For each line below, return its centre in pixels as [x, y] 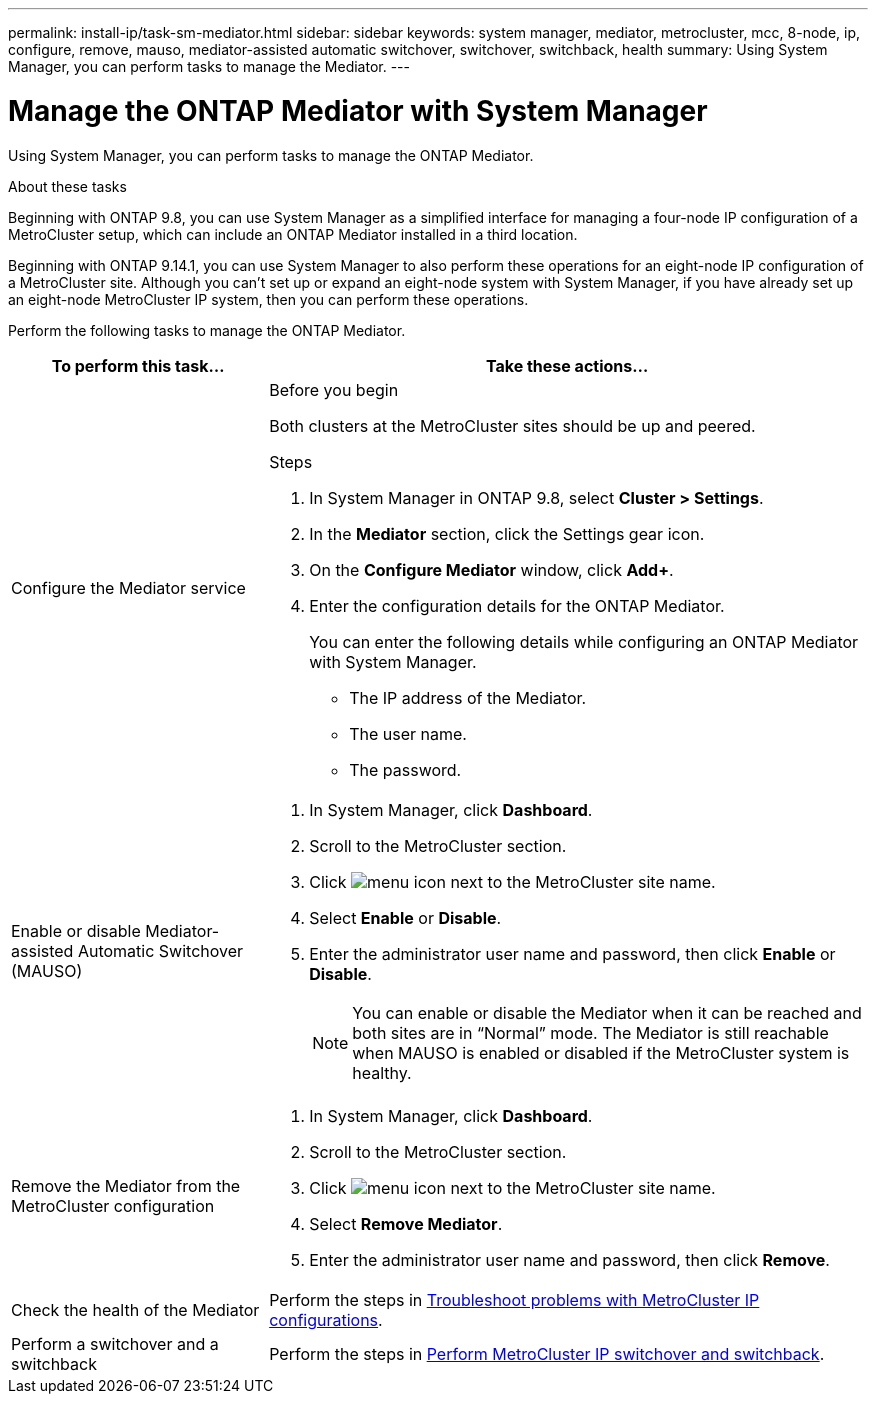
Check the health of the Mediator [135, 1309]
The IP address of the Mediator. [468, 697]
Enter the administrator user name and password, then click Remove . [569, 1259]
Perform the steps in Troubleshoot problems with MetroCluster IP [514, 1299]
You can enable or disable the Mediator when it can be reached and [607, 1012]
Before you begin [334, 389]
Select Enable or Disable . [405, 917]
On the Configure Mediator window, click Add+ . [491, 569]
